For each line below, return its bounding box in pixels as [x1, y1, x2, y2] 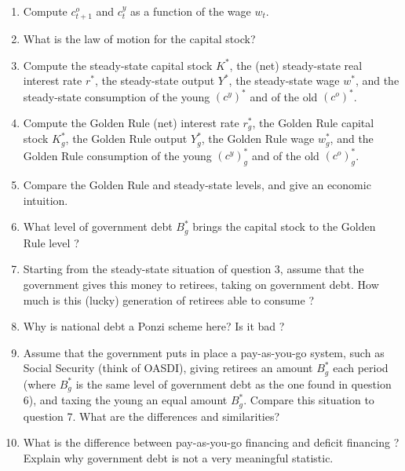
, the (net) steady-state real [229, 57, 363, 73]
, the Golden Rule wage [201, 130, 315, 147]
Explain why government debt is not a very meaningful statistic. [23, 449, 334, 466]
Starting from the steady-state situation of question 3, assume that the [23, 261, 364, 277]
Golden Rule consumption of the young [23, 147, 212, 163]
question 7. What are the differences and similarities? [23, 407, 280, 424]
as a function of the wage [130, 3, 251, 19]
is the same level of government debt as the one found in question [75, 375, 392, 392]
